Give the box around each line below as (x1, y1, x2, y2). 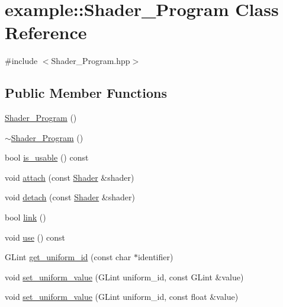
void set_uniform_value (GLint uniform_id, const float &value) (5, 290, 239, 303)
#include (5, 55, 38, 67)
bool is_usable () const (5, 151, 89, 164)
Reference (5, 20, 87, 44)
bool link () (5, 211, 46, 223)
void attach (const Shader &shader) (5, 171, 134, 183)
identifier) (137, 251, 173, 263)
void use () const (5, 231, 66, 243)
